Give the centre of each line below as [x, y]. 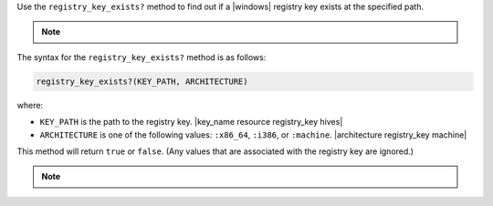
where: [30, 105]
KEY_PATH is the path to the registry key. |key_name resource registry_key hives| [191, 122]
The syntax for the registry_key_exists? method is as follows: [142, 57]
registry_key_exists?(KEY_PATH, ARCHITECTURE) [142, 81]
